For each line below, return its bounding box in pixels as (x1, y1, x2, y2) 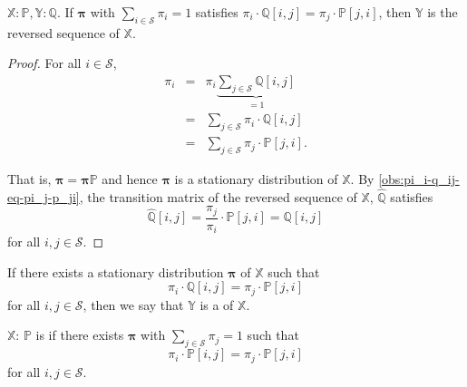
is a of (199, 295, 234, 314)
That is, (7, 169, 52, 188)
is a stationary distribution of (174, 169, 338, 188)
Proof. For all (7, 53, 82, 73)
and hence (102, 169, 158, 188)
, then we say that (83, 295, 184, 314)
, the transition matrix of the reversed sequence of (79, 187, 357, 206)
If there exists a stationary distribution (7, 262, 224, 281)
